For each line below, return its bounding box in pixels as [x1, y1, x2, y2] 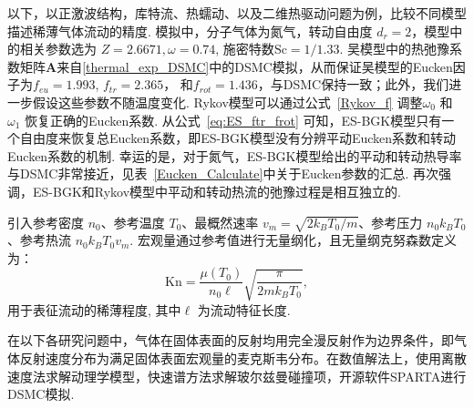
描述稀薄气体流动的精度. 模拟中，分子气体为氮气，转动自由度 [7, 21, 373, 40]
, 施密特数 [215, 39, 274, 58]
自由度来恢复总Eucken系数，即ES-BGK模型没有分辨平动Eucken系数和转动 [19, 128, 457, 148]
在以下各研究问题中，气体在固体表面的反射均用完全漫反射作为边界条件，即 [7, 331, 454, 350]
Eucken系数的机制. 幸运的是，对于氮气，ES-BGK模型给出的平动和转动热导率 [7, 146, 462, 165]
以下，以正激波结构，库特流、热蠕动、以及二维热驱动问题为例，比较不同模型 [7, 4, 467, 22]
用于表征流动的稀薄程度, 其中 [7, 300, 181, 319]
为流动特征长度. [197, 300, 291, 319]
